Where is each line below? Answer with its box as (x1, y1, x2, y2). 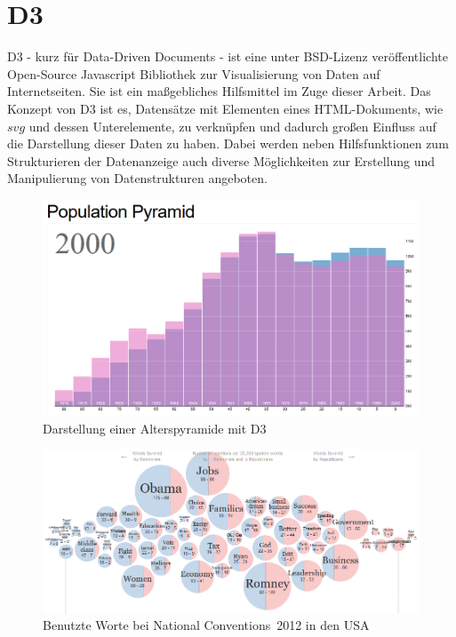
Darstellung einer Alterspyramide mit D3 (43, 418, 267, 437)
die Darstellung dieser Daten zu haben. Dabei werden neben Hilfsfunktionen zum (7, 134, 449, 153)
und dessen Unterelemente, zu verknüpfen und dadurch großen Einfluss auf (28, 116, 436, 135)
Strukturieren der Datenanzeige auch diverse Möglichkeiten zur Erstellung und (7, 151, 436, 170)
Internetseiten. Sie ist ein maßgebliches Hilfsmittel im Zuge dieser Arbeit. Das (7, 82, 431, 100)
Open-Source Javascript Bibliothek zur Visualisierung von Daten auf (7, 64, 380, 83)
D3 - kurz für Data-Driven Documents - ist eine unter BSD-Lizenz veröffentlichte (7, 47, 448, 66)
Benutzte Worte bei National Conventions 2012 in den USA (43, 616, 370, 634)
